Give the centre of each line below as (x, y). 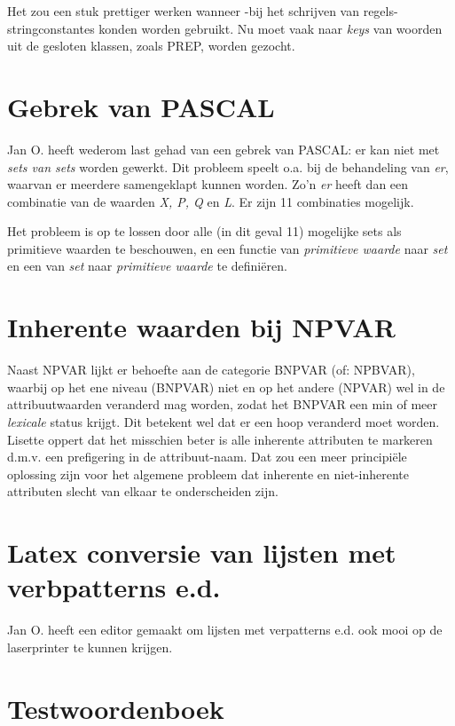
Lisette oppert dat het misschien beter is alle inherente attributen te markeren (220, 439)
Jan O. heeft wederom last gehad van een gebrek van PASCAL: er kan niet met (224, 149)
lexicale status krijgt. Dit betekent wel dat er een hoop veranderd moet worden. (224, 421)
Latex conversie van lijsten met (202, 552)
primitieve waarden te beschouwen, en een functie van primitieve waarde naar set (227, 248)
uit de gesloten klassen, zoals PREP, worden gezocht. (151, 46)
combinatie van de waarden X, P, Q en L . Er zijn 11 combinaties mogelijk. (211, 201)
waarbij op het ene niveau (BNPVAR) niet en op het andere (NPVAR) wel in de (226, 387)
